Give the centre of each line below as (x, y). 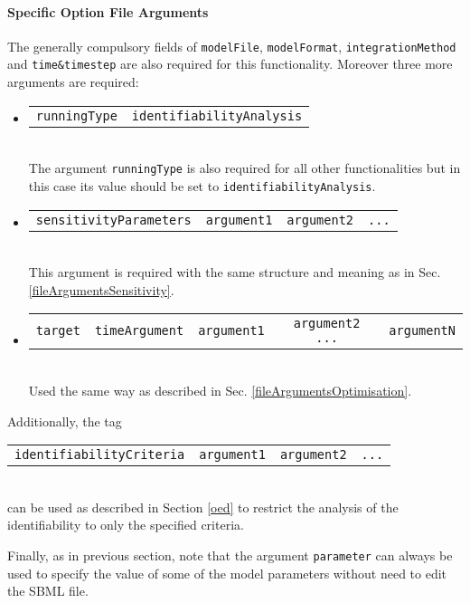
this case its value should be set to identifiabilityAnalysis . (202, 185)
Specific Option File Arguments (108, 11)
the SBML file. (48, 591)
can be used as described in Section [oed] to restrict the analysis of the (203, 507)
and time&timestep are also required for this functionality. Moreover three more (230, 64)
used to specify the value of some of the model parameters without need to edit (227, 573)
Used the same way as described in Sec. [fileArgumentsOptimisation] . (220, 390)
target (58, 331)
